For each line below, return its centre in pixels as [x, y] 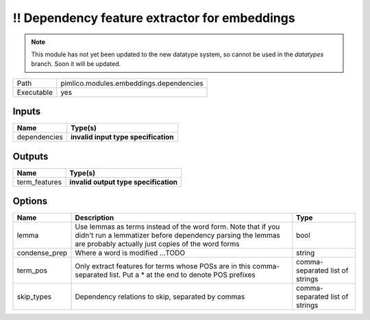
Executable [35, 92]
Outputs [30, 156]
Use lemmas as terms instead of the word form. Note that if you [177, 227]
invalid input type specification [122, 137]
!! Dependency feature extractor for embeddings [154, 18]
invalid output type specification [124, 182]
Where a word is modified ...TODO [130, 253]
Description [95, 218]
